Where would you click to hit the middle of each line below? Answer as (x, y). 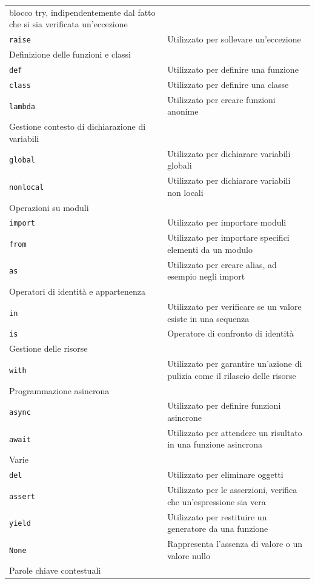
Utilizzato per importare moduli (227, 222)
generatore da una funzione (218, 529)
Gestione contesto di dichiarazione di (78, 126)
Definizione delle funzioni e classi (70, 54)
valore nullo (189, 555)
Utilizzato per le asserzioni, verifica (232, 490)
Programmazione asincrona (59, 390)
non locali (185, 192)
